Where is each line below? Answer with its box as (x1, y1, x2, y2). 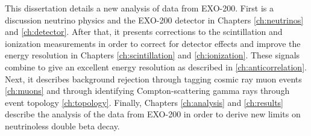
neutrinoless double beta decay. (5, 119, 120, 132)
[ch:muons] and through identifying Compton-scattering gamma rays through (5, 84, 290, 97)
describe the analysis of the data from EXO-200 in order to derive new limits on (5, 108, 301, 120)
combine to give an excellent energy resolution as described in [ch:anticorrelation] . (5, 60, 307, 73)
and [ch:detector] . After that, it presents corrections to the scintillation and (5, 25, 283, 38)
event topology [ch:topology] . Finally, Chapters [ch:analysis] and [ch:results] (5, 96, 283, 108)
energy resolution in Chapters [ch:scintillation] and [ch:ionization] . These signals (5, 49, 300, 61)
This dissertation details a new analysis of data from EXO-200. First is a (5, 2, 274, 14)
